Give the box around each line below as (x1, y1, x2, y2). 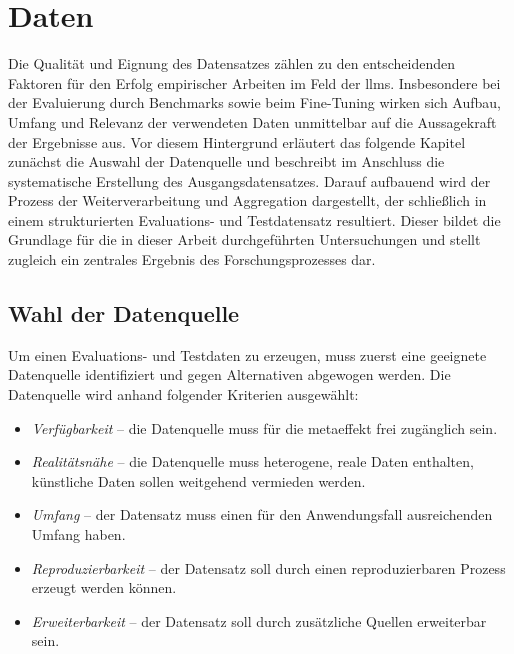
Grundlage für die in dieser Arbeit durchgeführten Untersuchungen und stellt (8, 229, 481, 250)
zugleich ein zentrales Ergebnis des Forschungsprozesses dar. (8, 249, 376, 270)
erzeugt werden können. (31, 577, 177, 598)
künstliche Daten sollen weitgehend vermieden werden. (31, 470, 366, 491)
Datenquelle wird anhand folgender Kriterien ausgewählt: (8, 384, 359, 405)
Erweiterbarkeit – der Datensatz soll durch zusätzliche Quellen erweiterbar (31, 610, 487, 631)
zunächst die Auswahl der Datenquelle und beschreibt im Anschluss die (8, 151, 445, 172)
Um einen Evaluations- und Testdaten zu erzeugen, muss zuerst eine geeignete (8, 344, 487, 365)
